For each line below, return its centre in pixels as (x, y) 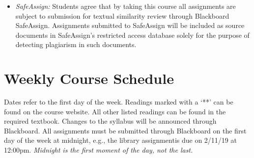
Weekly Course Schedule (89, 78)
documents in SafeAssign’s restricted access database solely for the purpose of (132, 35)
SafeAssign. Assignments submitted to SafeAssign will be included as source (130, 25)
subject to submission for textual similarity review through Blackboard (122, 15)
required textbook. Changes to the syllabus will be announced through (110, 121)
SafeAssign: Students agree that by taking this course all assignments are (126, 6)
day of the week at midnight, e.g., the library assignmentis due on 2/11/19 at (120, 140)
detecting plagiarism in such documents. (76, 44)
